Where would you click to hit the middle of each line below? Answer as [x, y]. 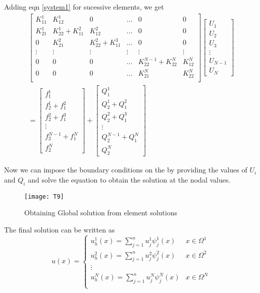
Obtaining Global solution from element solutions [101, 213]
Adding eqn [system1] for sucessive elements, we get [84, 7]
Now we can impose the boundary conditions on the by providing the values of [126, 170]
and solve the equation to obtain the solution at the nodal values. [129, 179]
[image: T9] [44, 196]
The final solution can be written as [60, 229]
